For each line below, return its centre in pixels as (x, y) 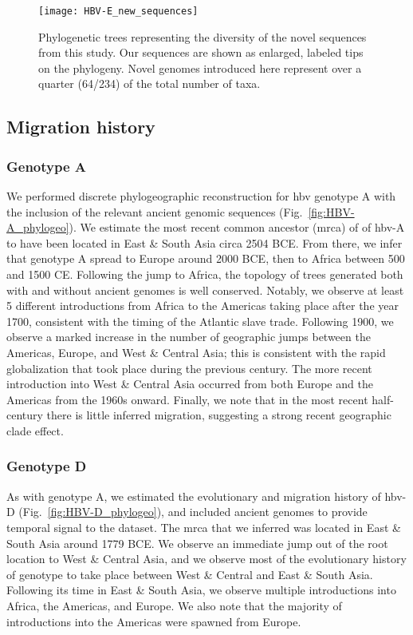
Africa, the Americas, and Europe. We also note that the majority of (174, 605)
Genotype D (47, 466)
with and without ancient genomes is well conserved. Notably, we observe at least (205, 290)
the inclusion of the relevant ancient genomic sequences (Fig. (155, 211)
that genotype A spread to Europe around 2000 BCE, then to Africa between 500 (206, 258)
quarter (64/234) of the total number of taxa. (149, 83)
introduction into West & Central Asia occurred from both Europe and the (190, 384)
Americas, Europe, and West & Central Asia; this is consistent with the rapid (196, 352)
